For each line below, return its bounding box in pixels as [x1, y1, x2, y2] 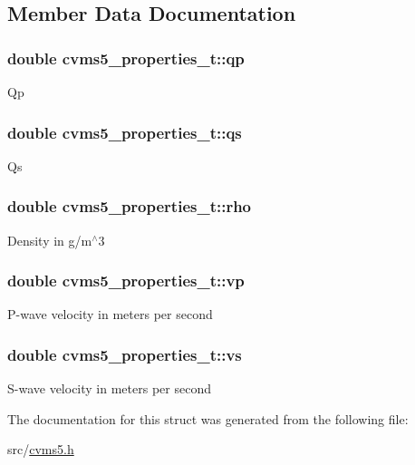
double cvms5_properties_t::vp [7, 269, 245, 292]
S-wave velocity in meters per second [7, 379, 211, 398]
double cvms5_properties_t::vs [7, 343, 242, 365]
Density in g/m [7, 230, 92, 249]
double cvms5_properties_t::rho [7, 195, 252, 218]
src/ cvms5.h [7, 440, 74, 459]
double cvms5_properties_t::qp [7, 46, 245, 69]
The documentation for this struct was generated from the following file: [7, 409, 409, 428]
